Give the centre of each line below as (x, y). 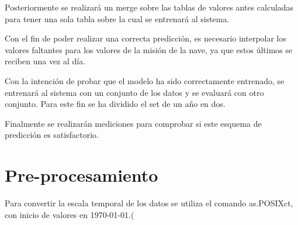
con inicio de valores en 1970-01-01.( (70, 214)
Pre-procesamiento (82, 175)
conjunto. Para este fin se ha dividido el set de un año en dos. (115, 104)
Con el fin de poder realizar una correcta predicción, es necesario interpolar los (146, 38)
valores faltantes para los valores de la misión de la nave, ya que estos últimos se (149, 49)
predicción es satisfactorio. (52, 135)
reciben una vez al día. (45, 61)
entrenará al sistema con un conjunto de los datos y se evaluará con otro (134, 92)
